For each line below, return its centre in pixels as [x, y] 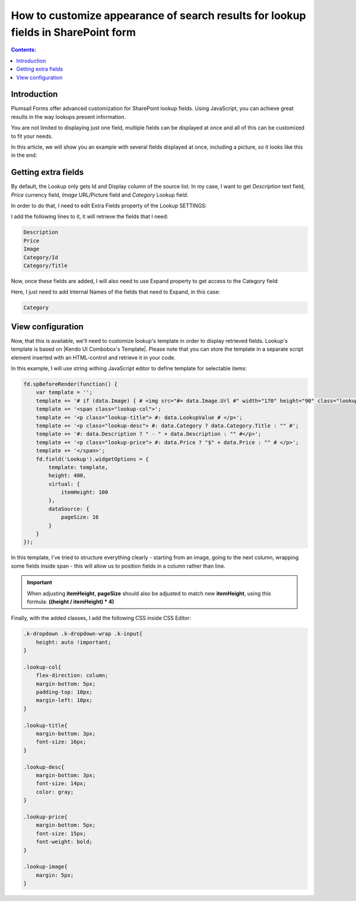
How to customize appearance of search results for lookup [158, 15]
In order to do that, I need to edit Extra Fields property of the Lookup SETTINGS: [109, 206]
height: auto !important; [74, 642]
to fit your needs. [32, 136]
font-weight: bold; [64, 842]
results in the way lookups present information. [68, 116]
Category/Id [41, 257]
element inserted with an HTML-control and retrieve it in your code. [93, 357]
